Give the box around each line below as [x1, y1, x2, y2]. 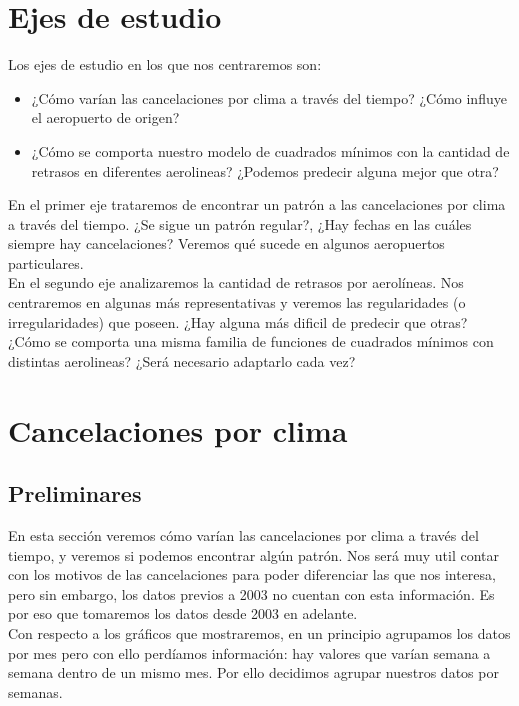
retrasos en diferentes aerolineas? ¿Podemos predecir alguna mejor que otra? [31, 160, 499, 181]
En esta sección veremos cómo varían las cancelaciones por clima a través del [8, 525, 479, 546]
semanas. [8, 681, 63, 702]
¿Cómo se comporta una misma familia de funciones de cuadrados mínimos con [8, 331, 494, 352]
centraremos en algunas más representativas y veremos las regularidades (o [8, 292, 466, 313]
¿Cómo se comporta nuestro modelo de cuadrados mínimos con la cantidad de [31, 140, 510, 161]
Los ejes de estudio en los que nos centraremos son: [8, 54, 322, 75]
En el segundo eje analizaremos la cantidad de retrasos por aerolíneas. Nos [8, 272, 464, 293]
